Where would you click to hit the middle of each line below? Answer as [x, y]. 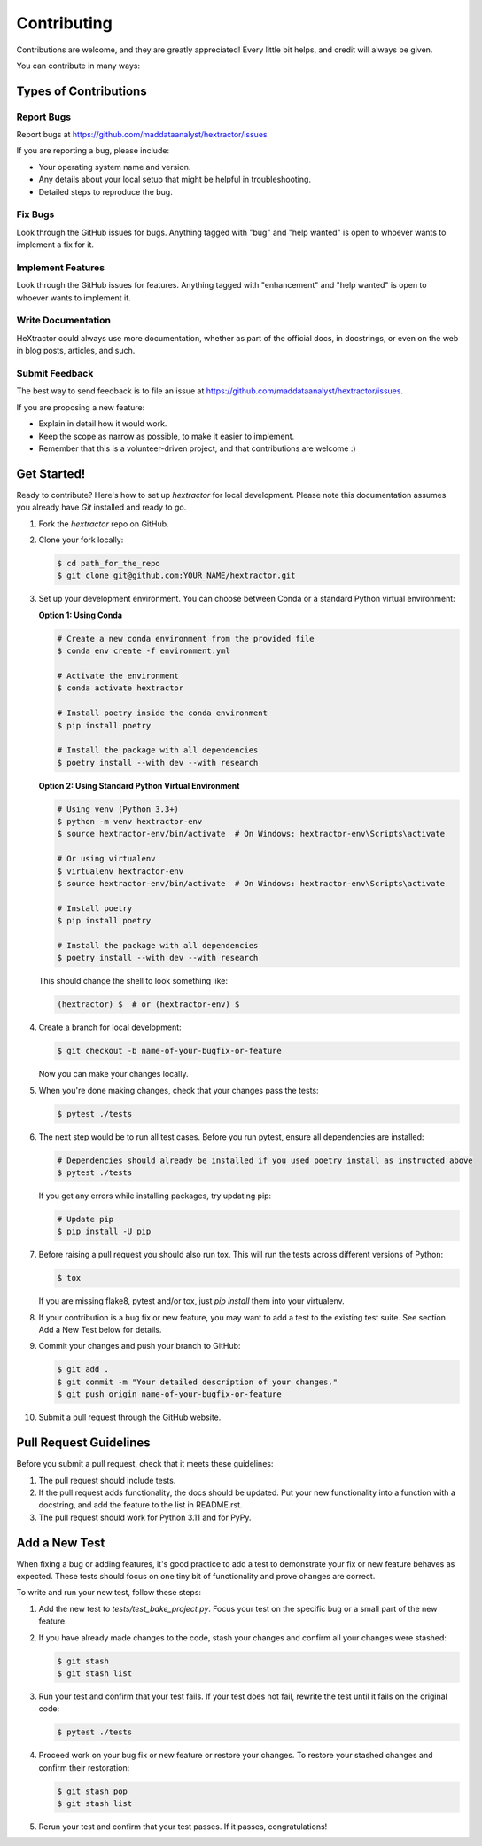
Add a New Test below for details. [100, 1330]
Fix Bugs [35, 214]
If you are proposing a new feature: [81, 407]
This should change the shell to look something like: [133, 981]
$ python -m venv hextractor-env [130, 822]
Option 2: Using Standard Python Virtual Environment [139, 785]
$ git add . [83, 1370]
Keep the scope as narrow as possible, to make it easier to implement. [167, 436]
